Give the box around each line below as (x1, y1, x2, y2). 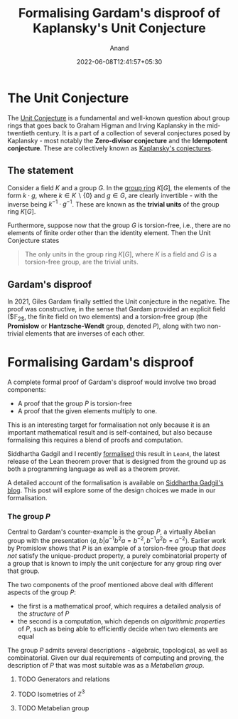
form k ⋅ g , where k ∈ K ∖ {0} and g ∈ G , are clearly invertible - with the (7, 191, 218, 200)
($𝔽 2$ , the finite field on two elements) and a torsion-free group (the (7, 312, 208, 322)
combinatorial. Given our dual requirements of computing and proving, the (7, 653, 225, 662)
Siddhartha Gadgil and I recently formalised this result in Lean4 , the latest (7, 449, 220, 457)
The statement (7, 165, 74, 177)
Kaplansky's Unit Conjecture (33, 20, 206, 36)
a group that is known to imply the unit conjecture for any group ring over (7, 559, 222, 567)
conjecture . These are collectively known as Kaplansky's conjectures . (7, 144, 213, 152)
